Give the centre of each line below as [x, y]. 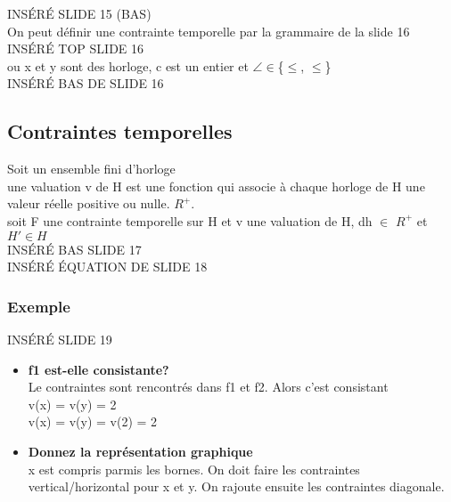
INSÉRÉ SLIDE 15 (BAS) [79, 13]
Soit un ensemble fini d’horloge [91, 169]
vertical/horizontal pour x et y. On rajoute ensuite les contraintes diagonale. [236, 486]
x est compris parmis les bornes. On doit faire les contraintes [194, 469]
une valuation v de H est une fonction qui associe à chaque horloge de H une [216, 186]
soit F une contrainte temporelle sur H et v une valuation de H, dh [190, 220]
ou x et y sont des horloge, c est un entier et [128, 65]
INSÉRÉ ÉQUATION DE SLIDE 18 [107, 267]
